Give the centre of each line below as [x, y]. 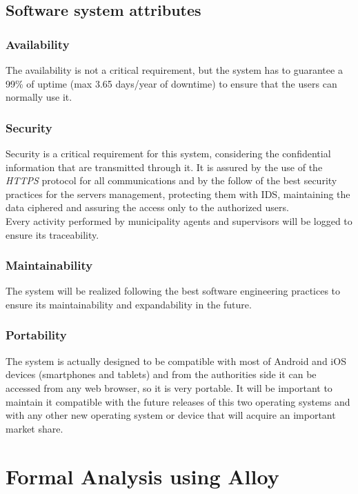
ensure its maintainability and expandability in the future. [129, 304]
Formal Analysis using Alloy [142, 476]
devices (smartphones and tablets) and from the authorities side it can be [161, 374]
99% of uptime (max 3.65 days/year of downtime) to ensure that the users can [171, 83]
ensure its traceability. [52, 234]
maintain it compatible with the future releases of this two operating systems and [178, 401]
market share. [34, 428]
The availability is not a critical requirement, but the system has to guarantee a [174, 70]
